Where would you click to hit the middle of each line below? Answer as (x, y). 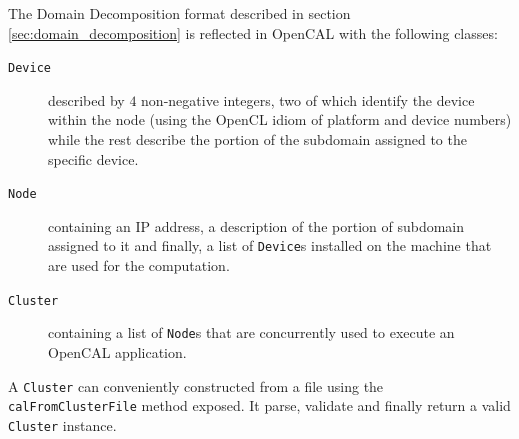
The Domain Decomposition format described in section (179, 13)
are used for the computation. (139, 265)
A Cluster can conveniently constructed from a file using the (196, 385)
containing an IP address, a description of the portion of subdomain (256, 225)
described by (86, 99)
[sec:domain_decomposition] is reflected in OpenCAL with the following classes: (253, 32)
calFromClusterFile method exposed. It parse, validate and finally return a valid (259, 405)
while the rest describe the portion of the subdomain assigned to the (257, 139)
